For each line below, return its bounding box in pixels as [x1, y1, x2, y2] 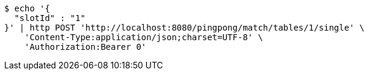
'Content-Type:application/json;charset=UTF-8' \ [24, 32, 263, 42]
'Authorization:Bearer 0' [24, 42, 147, 52]
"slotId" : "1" [14, 13, 85, 23]
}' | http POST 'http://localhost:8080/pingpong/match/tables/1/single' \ [4, 23, 365, 32]
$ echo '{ [4, 4, 50, 13]
